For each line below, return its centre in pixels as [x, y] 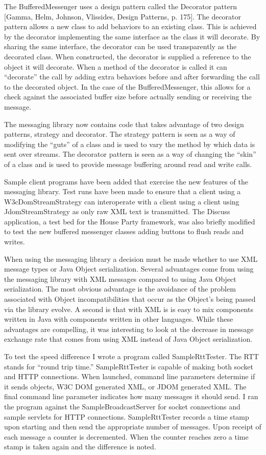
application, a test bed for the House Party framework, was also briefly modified [130, 221]
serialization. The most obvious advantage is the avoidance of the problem [120, 289]
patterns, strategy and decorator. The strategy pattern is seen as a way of [120, 134]
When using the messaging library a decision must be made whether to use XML [131, 258]
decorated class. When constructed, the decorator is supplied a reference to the [128, 56]
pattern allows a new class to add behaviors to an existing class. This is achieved [130, 26]
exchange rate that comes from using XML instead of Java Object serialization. [128, 339]
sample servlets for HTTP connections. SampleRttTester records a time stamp [127, 416]
